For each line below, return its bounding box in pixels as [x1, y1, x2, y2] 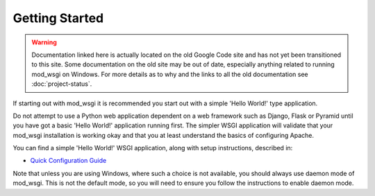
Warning [31, 38, 57, 46]
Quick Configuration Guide [30, 157, 107, 165]
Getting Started [12, 10, 104, 26]
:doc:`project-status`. [31, 80, 92, 88]
